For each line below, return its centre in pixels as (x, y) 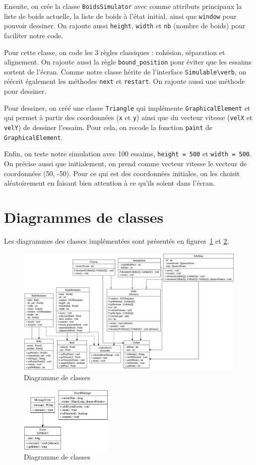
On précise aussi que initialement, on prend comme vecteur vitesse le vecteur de (126, 163)
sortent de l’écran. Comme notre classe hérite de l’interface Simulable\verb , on (125, 71)
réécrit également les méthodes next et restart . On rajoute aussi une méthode (125, 81)
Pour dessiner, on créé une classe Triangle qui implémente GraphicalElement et (127, 107)
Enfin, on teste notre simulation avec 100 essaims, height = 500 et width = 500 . (128, 154)
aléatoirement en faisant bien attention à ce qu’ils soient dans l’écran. (110, 183)
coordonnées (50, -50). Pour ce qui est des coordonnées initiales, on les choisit (122, 173)
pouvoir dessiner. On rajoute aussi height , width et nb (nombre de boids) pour (125, 26)
